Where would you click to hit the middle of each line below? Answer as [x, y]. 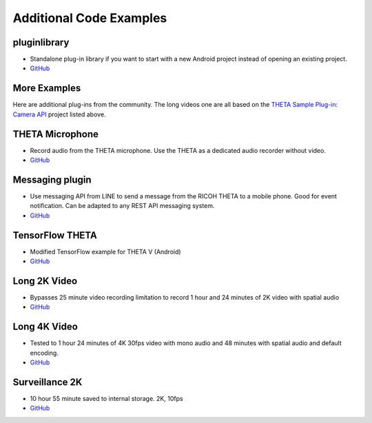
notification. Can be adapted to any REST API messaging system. [122, 206]
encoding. [44, 353]
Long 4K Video [45, 327]
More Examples [47, 89]
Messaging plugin [52, 179]
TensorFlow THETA [55, 235]
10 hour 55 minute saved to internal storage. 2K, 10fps [106, 398]
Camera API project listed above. [59, 114]
